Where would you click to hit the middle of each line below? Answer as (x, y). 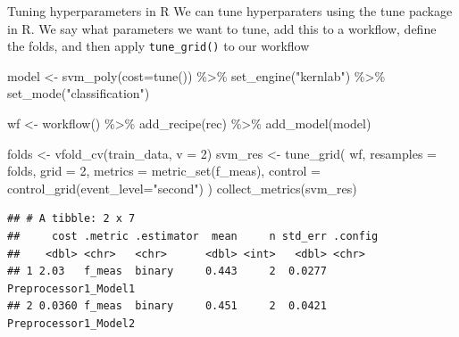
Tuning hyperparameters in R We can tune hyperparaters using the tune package (230, 11)
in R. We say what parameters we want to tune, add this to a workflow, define (222, 28)
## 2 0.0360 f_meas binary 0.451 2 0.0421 (167, 306)
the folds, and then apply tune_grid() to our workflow (159, 46)
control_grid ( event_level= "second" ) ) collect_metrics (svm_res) (182, 188)
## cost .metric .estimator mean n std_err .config (193, 236)
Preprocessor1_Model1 (71, 288)
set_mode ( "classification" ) (79, 93)
